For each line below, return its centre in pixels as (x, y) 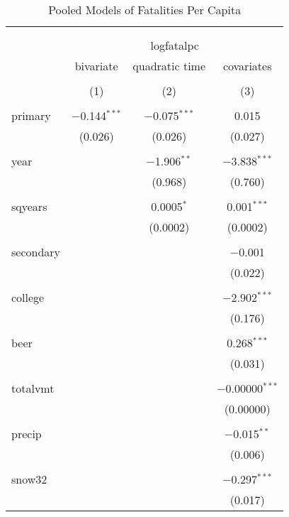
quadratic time (169, 66)
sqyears (29, 206)
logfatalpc (175, 45)
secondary (36, 252)
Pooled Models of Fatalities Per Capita (145, 10)
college (28, 297)
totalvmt (33, 388)
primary (31, 115)
